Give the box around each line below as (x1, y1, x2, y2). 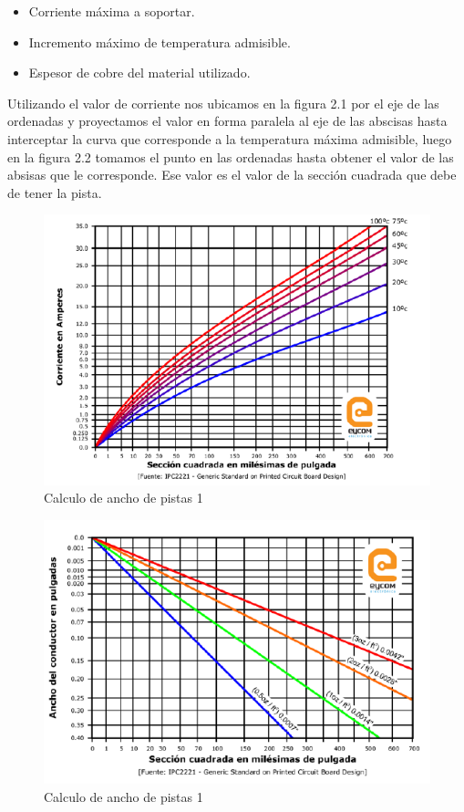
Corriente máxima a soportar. (28, 2, 195, 20)
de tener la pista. (7, 182, 102, 202)
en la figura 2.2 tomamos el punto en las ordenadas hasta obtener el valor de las (7, 147, 454, 166)
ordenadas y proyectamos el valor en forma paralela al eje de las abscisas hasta (7, 111, 448, 130)
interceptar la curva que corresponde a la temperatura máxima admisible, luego (7, 129, 452, 148)
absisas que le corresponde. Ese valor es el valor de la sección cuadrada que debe (7, 165, 457, 184)
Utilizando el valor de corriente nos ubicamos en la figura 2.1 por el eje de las (7, 93, 439, 112)
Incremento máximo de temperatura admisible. (28, 32, 291, 51)
